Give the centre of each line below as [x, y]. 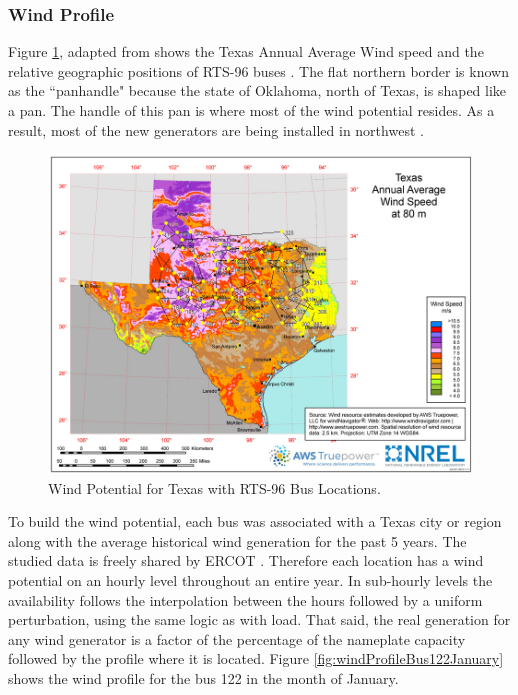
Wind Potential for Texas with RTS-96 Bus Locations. [214, 487]
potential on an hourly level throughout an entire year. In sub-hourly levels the [250, 579]
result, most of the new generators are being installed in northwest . [216, 129]
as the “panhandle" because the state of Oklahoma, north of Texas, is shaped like [257, 90]
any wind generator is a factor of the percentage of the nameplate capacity [237, 638]
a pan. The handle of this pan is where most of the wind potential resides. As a [251, 110]
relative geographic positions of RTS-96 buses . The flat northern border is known [258, 70]
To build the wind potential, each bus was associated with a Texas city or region [255, 521]
